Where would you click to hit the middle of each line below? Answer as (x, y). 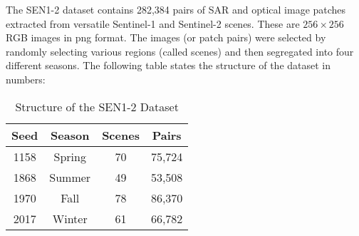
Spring (70, 156)
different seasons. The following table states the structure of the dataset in (168, 65)
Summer (70, 177)
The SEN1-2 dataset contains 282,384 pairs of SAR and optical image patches (176, 9)
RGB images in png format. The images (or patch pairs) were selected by (166, 37)
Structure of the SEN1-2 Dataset (97, 106)
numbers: (26, 79)
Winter (70, 218)
